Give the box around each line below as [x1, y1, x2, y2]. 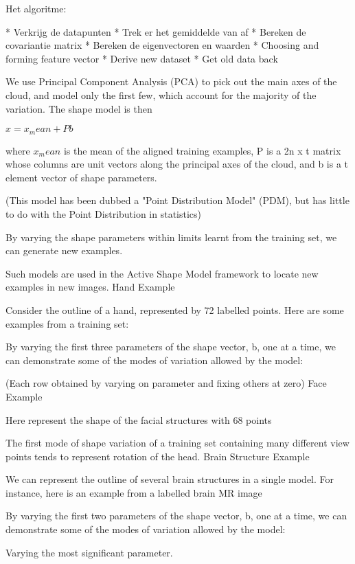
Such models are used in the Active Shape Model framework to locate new [5, 266, 319, 280]
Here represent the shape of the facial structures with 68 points [5, 412, 272, 427]
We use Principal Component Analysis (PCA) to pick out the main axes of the [5, 74, 337, 89]
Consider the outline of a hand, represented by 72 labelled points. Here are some [5, 302, 344, 317]
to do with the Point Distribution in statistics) [5, 206, 202, 221]
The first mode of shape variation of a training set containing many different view [5, 436, 350, 450]
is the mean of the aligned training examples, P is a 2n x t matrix [63, 143, 341, 157]
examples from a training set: [5, 316, 129, 330]
